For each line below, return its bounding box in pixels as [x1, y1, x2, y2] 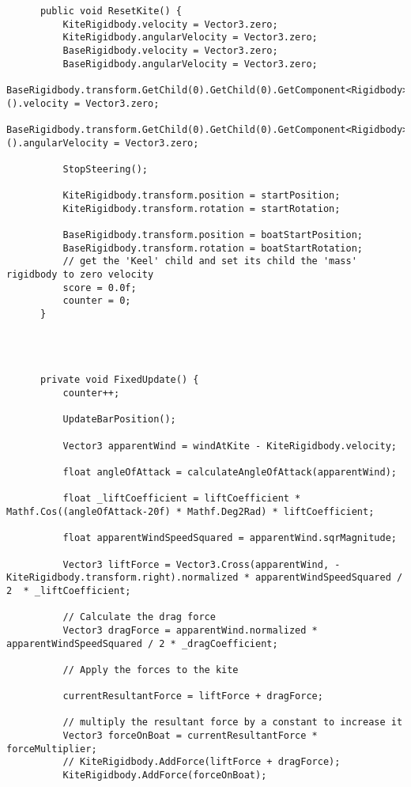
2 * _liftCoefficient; [6, 585, 131, 596]
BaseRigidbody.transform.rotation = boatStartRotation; [62, 242, 364, 254]
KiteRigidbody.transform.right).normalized [6, 572, 239, 584]
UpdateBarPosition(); [62, 414, 176, 426]
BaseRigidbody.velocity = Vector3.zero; [62, 44, 278, 56]
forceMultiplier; [6, 743, 97, 755]
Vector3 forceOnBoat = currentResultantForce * [62, 730, 318, 742]
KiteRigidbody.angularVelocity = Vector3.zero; [62, 32, 318, 44]
